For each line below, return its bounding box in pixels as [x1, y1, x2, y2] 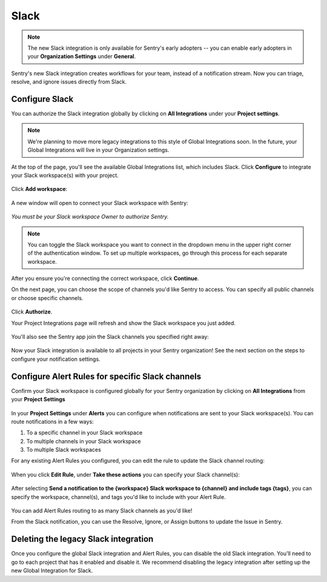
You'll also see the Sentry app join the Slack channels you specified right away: [11, 333, 209, 341]
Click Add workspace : [11, 186, 68, 193]
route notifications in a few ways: [11, 418, 94, 425]
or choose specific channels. [11, 294, 84, 301]
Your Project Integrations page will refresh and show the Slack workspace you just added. [11, 319, 236, 327]
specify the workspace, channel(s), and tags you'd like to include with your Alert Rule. [11, 493, 226, 500]
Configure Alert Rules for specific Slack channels [11, 371, 202, 381]
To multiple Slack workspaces [26, 446, 101, 453]
